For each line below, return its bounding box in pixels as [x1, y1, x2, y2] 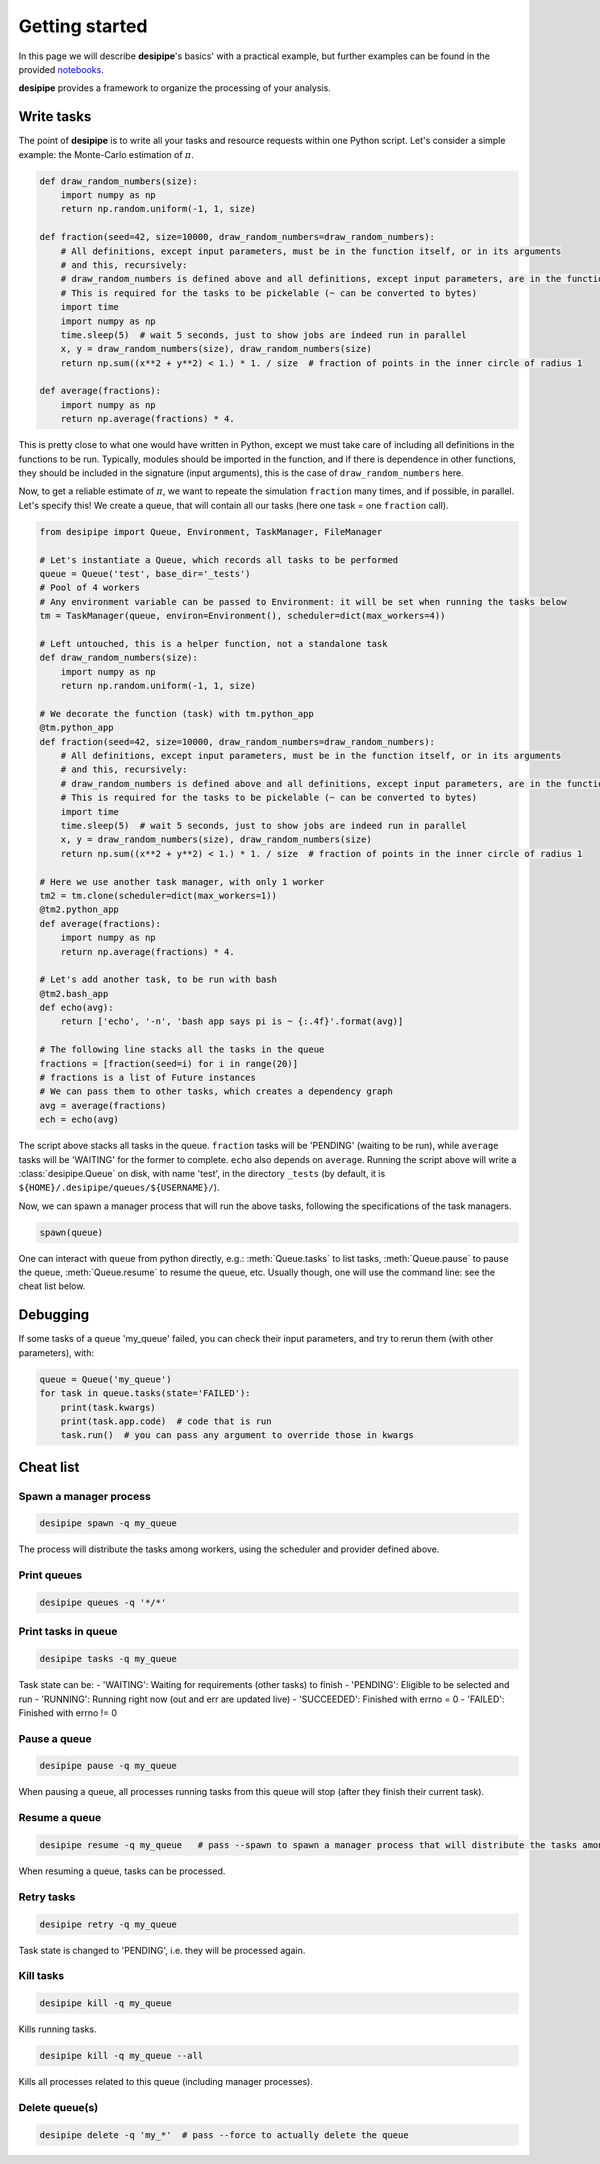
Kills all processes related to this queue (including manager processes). [18, 2076, 314, 2088]
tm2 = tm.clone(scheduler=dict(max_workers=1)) [39, 890, 277, 901]
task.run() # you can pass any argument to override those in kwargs [60, 1430, 415, 1441]
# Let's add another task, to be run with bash [39, 974, 277, 985]
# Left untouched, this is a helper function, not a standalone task [39, 638, 388, 649]
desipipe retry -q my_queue [39, 1918, 177, 1930]
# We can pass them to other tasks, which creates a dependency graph [39, 1086, 394, 1097]
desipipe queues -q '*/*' [39, 1597, 167, 1609]
